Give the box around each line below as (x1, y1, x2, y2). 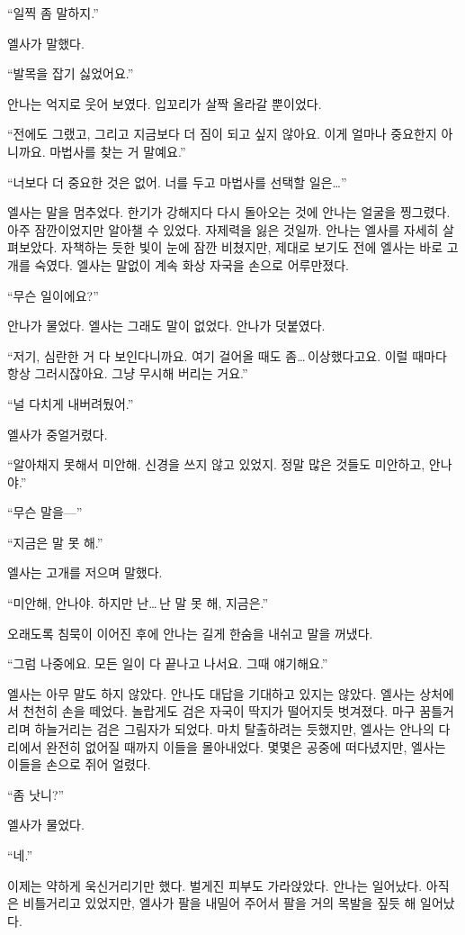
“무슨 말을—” (7, 503, 83, 522)
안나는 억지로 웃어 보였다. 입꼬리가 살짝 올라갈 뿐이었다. (7, 94, 322, 113)
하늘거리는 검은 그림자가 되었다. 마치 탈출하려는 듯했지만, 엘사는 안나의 (34, 720, 434, 739)
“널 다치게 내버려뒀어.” (7, 394, 134, 413)
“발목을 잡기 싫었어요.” (7, 64, 134, 83)
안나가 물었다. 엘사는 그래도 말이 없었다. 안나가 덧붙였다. (7, 316, 326, 335)
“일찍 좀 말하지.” (7, 4, 99, 22)
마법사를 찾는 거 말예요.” (49, 141, 186, 160)
